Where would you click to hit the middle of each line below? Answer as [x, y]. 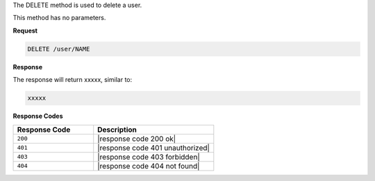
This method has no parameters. [59, 18]
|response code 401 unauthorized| [153, 148]
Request [25, 31]
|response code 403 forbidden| [149, 157]
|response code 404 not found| [149, 166]
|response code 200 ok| [137, 139]
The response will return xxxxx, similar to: [73, 80]
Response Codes [38, 116]
